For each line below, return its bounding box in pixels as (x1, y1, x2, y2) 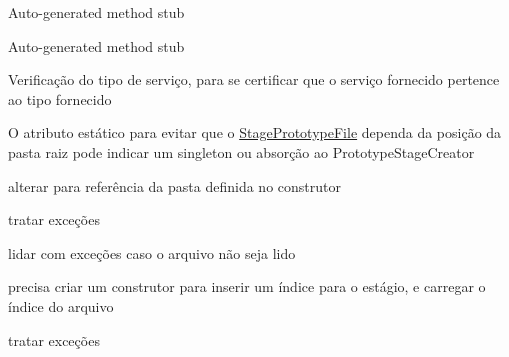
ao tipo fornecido (8, 88, 112, 109)
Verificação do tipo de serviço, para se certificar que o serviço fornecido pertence (8, 69, 500, 90)
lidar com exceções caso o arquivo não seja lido (8, 242, 296, 263)
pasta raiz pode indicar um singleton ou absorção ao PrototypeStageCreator (8, 141, 475, 162)
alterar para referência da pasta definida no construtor (8, 175, 341, 196)
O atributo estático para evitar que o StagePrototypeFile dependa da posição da (8, 122, 502, 143)
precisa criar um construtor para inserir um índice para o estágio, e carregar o (8, 276, 486, 297)
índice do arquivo (8, 295, 114, 316)
